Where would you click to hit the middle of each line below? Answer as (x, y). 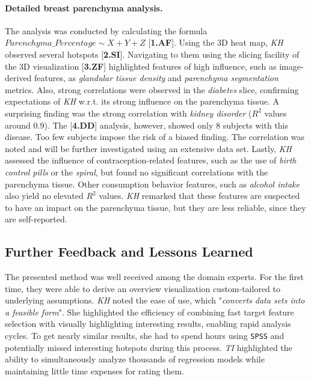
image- (291, 66)
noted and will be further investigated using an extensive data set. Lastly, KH (148, 148)
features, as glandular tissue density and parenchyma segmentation (156, 78)
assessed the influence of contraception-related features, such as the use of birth (151, 160)
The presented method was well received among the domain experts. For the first (154, 277)
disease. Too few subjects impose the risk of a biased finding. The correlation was (155, 137)
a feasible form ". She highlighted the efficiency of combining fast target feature (149, 312)
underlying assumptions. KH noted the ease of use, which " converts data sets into (155, 300)
